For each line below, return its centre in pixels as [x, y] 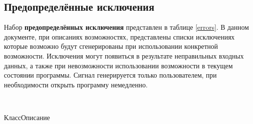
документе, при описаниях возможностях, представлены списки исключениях [119, 36]
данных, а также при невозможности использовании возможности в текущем [118, 65]
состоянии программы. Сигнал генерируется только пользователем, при [110, 75]
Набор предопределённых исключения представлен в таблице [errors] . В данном [126, 27]
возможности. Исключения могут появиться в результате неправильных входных [124, 55]
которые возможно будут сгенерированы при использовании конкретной [111, 46]
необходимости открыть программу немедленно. [76, 84]
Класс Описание [27, 117]
